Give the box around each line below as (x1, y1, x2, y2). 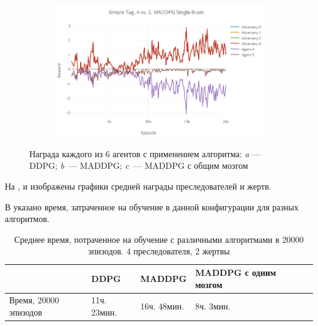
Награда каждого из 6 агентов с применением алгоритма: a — (29, 147, 261, 160)
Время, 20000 (9, 294, 59, 306)
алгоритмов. (5, 212, 50, 225)
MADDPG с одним (195, 266, 276, 279)
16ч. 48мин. (140, 300, 184, 313)
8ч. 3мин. (195, 300, 231, 313)
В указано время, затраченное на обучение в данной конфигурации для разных (5, 200, 298, 213)
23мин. (91, 306, 117, 319)
